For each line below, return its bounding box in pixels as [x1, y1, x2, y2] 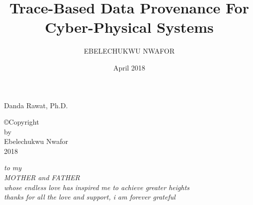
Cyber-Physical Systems [45, 17, 214, 37]
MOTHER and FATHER [4, 172, 80, 183]
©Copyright [4, 117, 39, 127]
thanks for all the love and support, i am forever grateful [4, 192, 175, 202]
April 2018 [113, 62, 146, 72]
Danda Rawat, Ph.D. [4, 100, 68, 110]
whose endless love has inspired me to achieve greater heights [4, 182, 190, 192]
